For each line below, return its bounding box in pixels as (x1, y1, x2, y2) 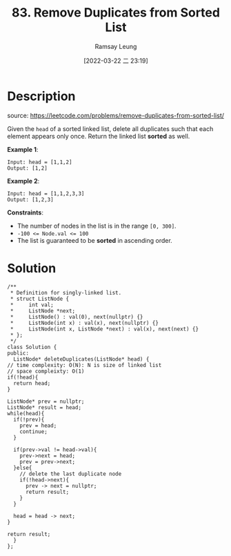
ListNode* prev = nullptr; (7, 398, 85, 405)
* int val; (10, 301, 54, 308)
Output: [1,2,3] (7, 196, 54, 203)
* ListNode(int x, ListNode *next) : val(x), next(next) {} (10, 326, 199, 332)
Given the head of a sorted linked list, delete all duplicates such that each (7, 124, 214, 132)
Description (7, 88, 76, 104)
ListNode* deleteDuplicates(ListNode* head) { (13, 355, 150, 363)
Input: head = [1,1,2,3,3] (7, 190, 85, 197)
